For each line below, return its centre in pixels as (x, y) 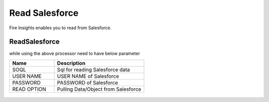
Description (71, 63)
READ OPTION (29, 89)
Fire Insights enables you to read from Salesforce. (60, 28)
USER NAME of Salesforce (88, 76)
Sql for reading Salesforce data (94, 69)
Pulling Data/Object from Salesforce (99, 89)
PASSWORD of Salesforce (87, 83)
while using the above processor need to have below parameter (75, 53)
